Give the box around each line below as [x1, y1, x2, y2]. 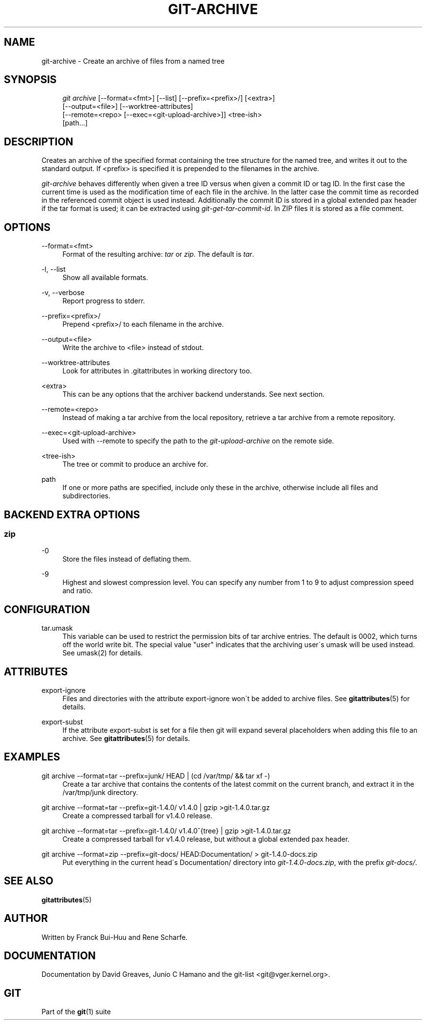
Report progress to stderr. [62, 297, 145, 305]
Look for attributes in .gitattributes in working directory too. [62, 367, 252, 375]
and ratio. [62, 586, 93, 595]
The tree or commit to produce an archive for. [62, 460, 208, 469]
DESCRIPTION [4, 135, 73, 148]
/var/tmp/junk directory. [62, 788, 138, 796]
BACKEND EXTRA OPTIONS [4, 508, 140, 521]
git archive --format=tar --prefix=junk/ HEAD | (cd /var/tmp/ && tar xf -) [41, 771, 270, 780]
